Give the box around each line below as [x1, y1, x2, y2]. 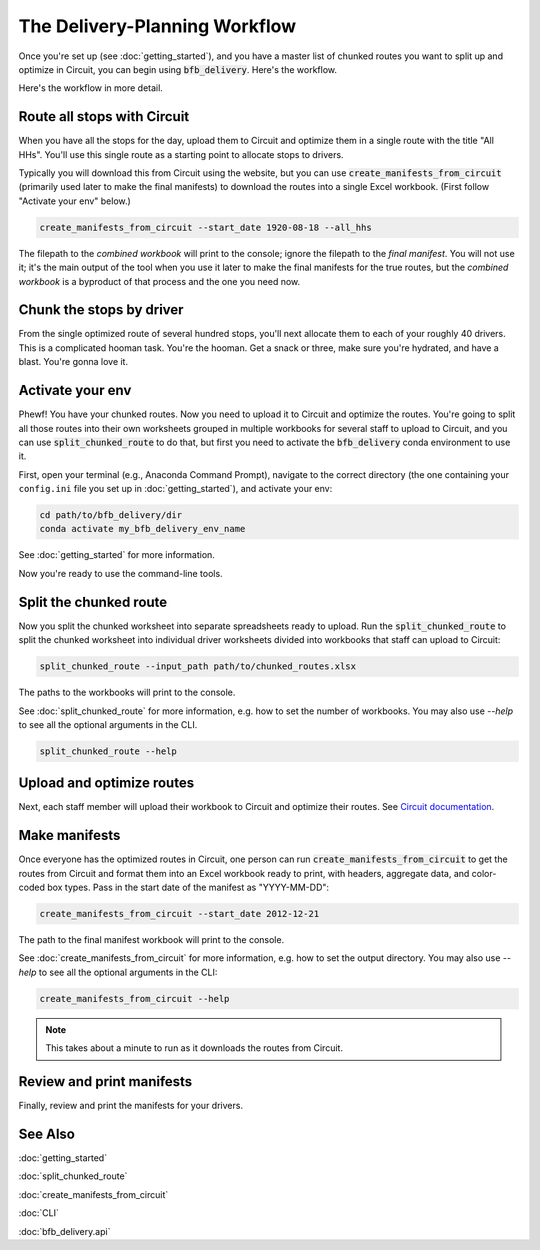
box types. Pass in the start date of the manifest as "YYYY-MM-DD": [46, 881, 330, 894]
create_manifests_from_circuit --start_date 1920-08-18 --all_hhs [39, 221, 372, 233]
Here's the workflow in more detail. [18, 82, 164, 94]
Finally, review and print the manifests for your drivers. [18, 1100, 244, 1112]
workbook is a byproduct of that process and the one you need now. [18, 275, 301, 287]
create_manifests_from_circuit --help [39, 993, 230, 1004]
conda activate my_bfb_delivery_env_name [39, 523, 246, 535]
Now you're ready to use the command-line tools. [18, 567, 224, 579]
